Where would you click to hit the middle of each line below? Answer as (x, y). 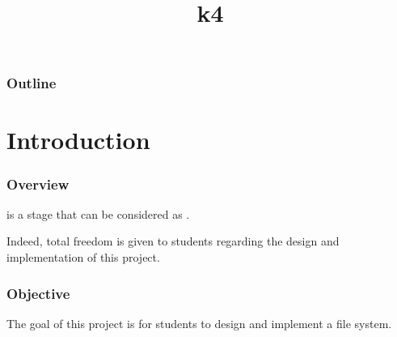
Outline (32, 83)
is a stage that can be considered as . (98, 213)
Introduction (78, 140)
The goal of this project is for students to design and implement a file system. (199, 323)
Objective (38, 293)
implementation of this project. (83, 257)
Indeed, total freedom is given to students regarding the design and (173, 241)
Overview (38, 183)
